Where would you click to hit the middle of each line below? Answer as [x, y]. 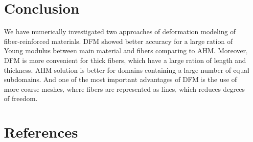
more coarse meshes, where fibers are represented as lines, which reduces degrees [125, 89]
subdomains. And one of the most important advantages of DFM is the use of [121, 79]
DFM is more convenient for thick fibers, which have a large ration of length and [125, 60]
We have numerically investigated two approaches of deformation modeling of [120, 31]
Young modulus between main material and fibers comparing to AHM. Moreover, [126, 51]
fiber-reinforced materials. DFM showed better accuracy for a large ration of [118, 41]
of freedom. [21, 98]
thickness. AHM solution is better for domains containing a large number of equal [127, 70]
